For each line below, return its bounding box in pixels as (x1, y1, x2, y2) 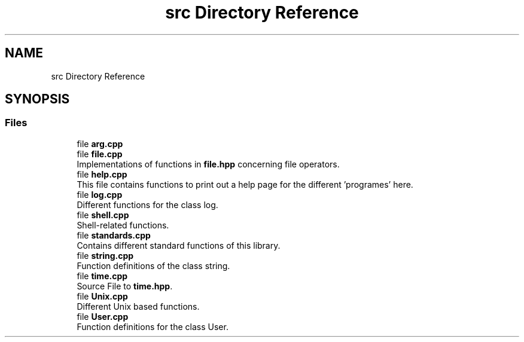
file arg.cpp (77, 138, 123, 149)
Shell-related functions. (77, 219, 169, 230)
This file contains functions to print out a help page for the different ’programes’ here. (77, 179, 413, 190)
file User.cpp (77, 311, 129, 322)
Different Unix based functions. (77, 301, 200, 312)
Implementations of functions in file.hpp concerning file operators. (77, 158, 340, 169)
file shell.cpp (77, 209, 129, 220)
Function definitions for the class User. (77, 321, 229, 332)
